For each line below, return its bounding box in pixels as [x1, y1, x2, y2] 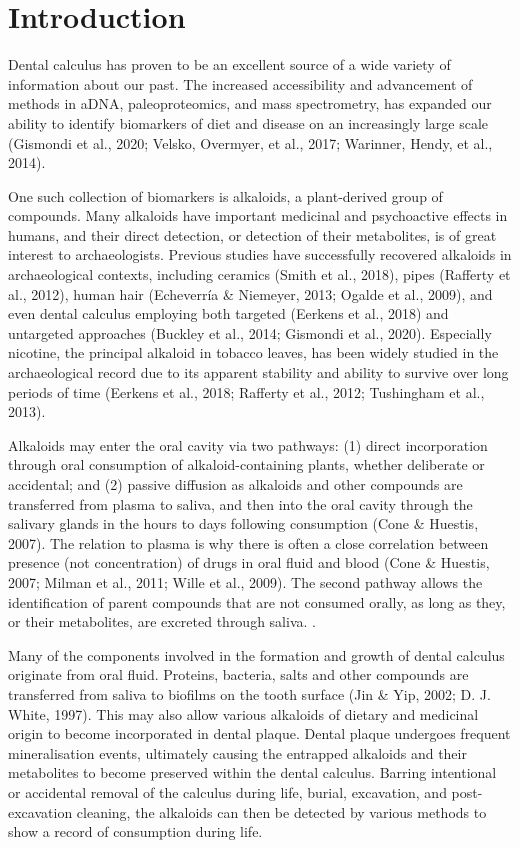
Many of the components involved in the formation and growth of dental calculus [8, 644, 505, 665]
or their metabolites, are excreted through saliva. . [8, 611, 316, 632]
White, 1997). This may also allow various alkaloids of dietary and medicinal [8, 703, 479, 724]
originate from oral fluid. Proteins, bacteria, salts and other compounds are [8, 664, 469, 685]
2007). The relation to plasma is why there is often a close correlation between [8, 532, 489, 553]
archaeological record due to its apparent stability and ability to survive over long [8, 362, 509, 383]
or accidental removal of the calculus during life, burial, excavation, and [8, 781, 447, 802]
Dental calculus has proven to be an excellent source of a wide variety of [8, 54, 451, 75]
